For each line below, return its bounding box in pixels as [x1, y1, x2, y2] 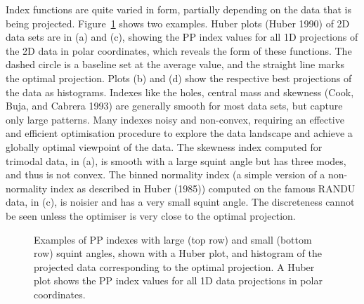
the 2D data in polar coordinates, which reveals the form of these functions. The [6, 43, 352, 58]
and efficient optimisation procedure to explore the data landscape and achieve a [6, 126, 353, 140]
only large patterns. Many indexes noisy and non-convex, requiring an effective [6, 112, 344, 126]
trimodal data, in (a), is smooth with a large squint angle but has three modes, [6, 153, 346, 168]
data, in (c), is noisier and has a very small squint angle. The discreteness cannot [6, 194, 355, 209]
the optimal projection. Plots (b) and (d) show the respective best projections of [6, 70, 352, 85]
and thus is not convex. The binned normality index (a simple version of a [6, 167, 325, 182]
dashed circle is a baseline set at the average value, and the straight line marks [6, 57, 345, 72]
